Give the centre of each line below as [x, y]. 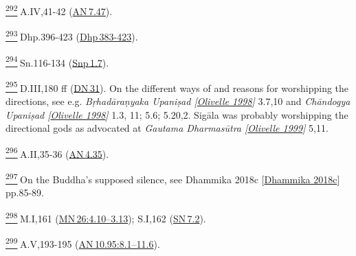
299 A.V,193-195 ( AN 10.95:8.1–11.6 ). [83, 243]
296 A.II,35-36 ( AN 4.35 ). [57, 152]
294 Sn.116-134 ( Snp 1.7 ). [57, 61]
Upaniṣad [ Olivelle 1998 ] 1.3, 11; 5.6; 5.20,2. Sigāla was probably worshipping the [177, 114]
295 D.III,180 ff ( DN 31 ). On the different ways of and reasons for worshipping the [177, 86]
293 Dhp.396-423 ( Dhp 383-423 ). [72, 35]
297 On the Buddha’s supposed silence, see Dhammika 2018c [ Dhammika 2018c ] [173, 178]
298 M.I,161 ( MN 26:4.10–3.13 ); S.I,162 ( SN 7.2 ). [106, 217]
